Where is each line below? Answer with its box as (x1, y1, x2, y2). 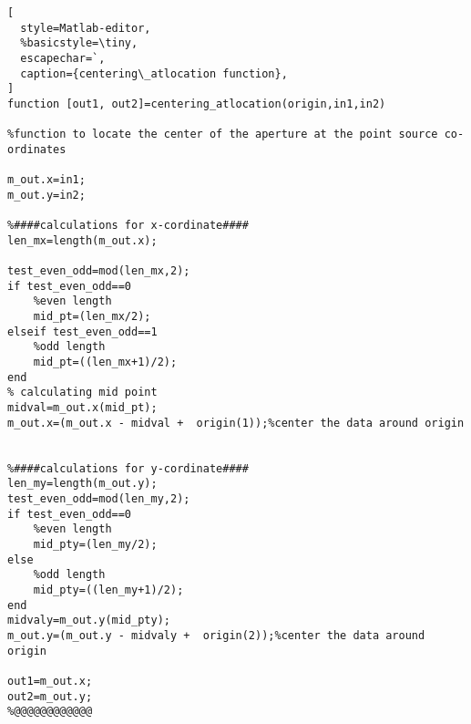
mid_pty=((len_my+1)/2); (33, 583, 184, 596)
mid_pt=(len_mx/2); (33, 310, 151, 324)
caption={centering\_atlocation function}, (20, 67, 288, 80)
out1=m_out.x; (7, 674, 93, 688)
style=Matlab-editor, (20, 21, 151, 35)
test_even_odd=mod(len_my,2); (7, 492, 190, 505)
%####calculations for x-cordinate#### (7, 219, 249, 233)
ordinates (7, 142, 67, 156)
